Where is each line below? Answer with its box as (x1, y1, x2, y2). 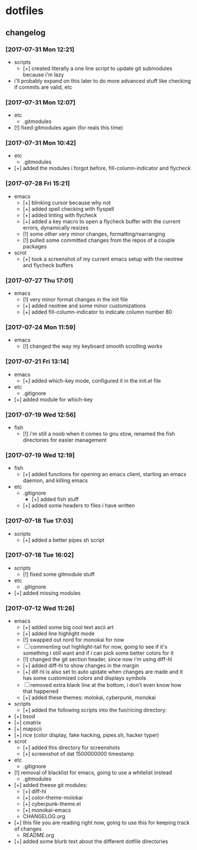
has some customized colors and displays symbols (22, 675, 146, 682)
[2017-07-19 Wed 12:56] (5, 410, 76, 419)
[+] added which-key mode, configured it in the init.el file (22, 377, 161, 384)
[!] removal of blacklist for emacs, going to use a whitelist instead (14, 769, 172, 776)
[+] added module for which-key (14, 396, 94, 403)
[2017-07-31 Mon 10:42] (5, 139, 76, 147)
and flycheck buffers (22, 261, 74, 268)
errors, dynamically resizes (22, 224, 89, 231)
